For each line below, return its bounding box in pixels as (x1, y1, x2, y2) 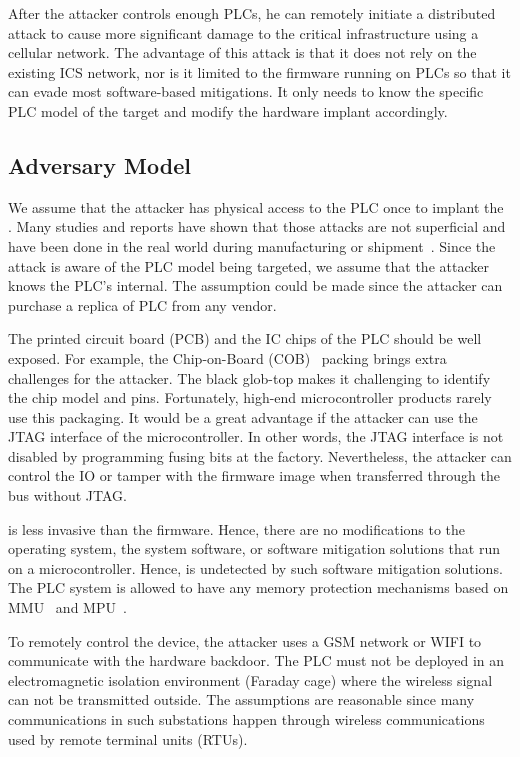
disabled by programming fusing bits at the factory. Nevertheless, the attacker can (8, 445, 512, 466)
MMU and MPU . (8, 597, 127, 618)
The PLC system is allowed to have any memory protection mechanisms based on (8, 577, 509, 598)
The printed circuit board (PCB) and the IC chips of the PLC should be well (8, 328, 482, 349)
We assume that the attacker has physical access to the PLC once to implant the (8, 196, 504, 217)
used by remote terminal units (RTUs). (8, 728, 248, 749)
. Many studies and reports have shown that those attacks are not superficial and (8, 216, 506, 237)
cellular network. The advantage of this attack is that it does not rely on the (8, 42, 477, 63)
